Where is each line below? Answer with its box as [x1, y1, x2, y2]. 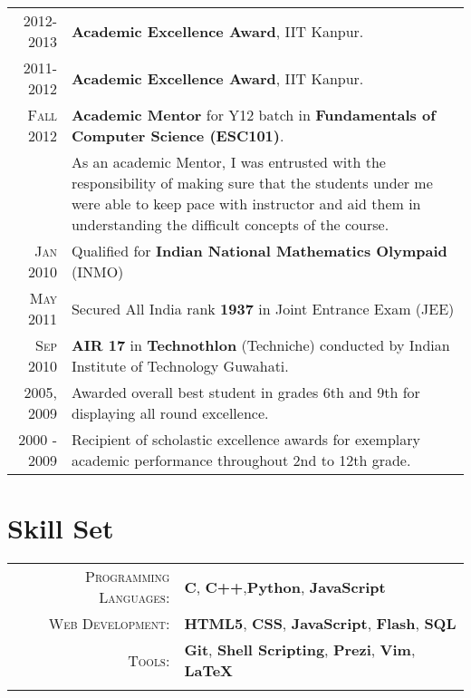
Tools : [128, 649, 170, 671]
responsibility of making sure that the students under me [71, 172, 433, 193]
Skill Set [7, 509, 114, 547]
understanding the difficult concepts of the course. [71, 214, 389, 235]
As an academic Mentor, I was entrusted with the [71, 151, 386, 172]
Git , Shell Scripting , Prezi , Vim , [184, 639, 416, 661]
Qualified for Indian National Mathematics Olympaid [71, 240, 447, 261]
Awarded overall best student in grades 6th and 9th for [71, 382, 420, 402]
